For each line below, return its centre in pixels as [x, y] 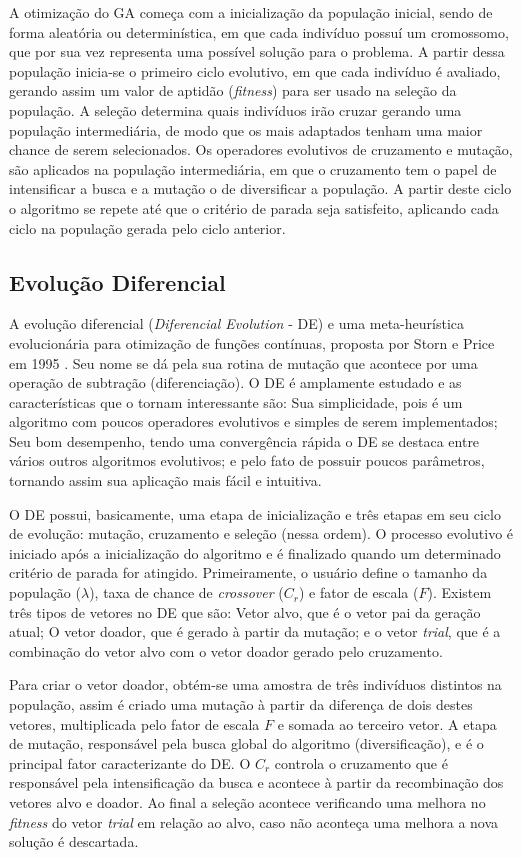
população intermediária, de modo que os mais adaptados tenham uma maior [246, 129]
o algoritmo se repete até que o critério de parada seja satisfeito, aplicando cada [254, 207]
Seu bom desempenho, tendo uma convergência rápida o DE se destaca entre [244, 440]
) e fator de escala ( [358, 592]
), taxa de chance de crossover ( [186, 592]
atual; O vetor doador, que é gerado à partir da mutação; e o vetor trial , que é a [255, 631]
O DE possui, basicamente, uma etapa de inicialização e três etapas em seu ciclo [255, 513]
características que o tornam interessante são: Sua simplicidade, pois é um [236, 401]
